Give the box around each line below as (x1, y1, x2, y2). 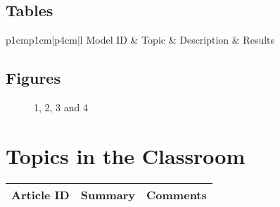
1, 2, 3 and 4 (34, 100, 88, 114)
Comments (146, 186, 207, 203)
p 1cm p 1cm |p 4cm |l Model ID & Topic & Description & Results (6, 32, 275, 47)
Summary (80, 186, 136, 203)
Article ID (11, 186, 70, 203)
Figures (6, 67, 61, 89)
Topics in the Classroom (6, 141, 246, 170)
